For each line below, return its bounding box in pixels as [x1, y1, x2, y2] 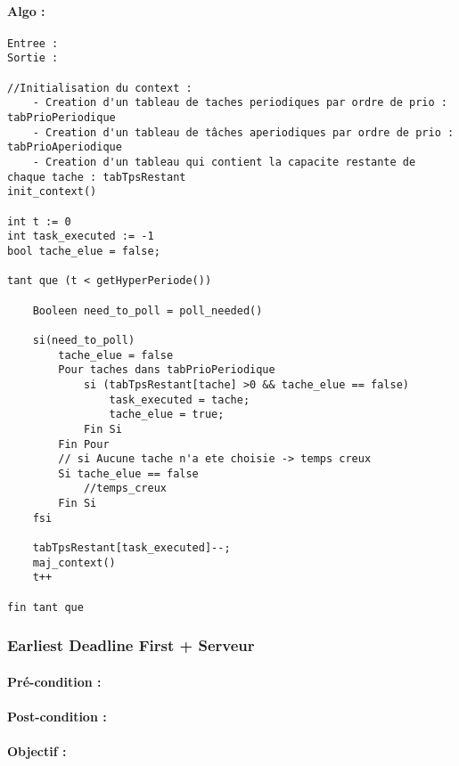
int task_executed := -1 [7, 230, 154, 243]
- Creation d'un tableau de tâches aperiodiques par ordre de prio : [32, 126, 455, 139]
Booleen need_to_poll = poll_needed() [32, 304, 263, 317]
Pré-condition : [7, 672, 102, 690]
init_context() [7, 185, 97, 199]
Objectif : [7, 742, 67, 761]
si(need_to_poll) [32, 333, 135, 346]
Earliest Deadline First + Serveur [7, 634, 255, 656]
